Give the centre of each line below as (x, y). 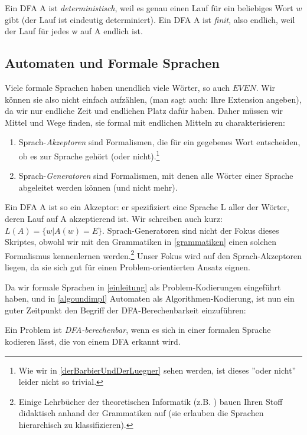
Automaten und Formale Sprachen (112, 63)
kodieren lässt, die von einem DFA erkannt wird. (93, 341)
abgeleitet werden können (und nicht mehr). (98, 187)
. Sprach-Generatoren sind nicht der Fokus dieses (191, 230)
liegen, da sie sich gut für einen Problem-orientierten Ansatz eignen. (128, 267)
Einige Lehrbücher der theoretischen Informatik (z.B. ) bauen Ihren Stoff (151, 401)
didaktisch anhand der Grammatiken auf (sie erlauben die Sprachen (141, 413)
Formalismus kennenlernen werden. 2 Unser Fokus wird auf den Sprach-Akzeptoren (153, 254)
